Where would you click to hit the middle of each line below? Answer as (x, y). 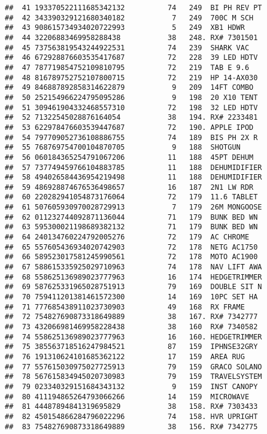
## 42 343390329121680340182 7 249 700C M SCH (129, 18)
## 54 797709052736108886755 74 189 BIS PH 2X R (131, 137)
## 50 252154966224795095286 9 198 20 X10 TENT (131, 97)
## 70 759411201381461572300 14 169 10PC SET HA (131, 297)
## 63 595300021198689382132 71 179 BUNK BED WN (131, 227)
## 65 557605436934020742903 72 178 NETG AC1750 (131, 247)
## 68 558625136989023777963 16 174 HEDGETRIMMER (133, 277)
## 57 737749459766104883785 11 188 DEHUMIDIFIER (133, 167)
